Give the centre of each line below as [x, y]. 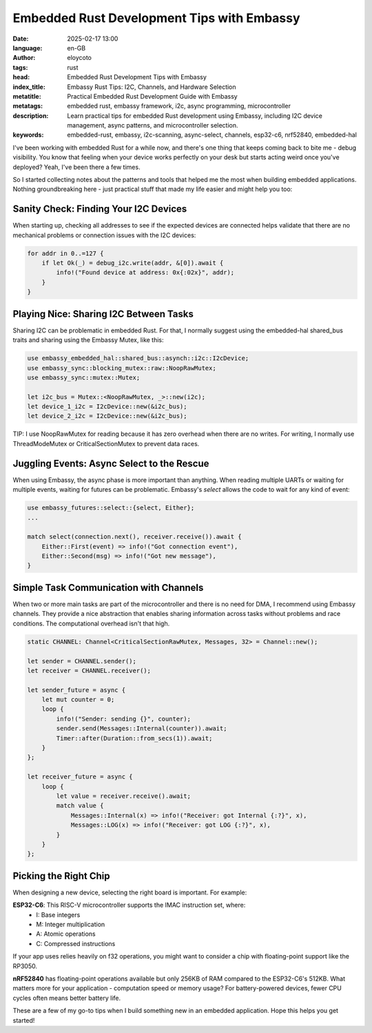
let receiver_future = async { [80, 777]
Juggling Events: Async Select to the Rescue [111, 463]
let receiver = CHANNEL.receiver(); [89, 670]
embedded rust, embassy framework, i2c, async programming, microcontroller [179, 106]
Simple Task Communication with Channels [108, 587]
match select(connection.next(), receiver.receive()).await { [134, 537]
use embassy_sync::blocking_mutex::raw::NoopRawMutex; [122, 368]
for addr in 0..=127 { [65, 253]
